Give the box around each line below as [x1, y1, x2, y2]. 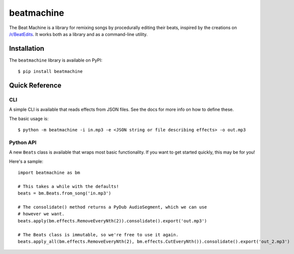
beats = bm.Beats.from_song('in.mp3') [18, 190, 112, 196]
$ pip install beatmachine [18, 69, 83, 74]
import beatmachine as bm [18, 170, 81, 176]
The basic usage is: [9, 116, 49, 122]
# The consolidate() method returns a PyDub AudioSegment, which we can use [18, 204, 207, 210]
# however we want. [18, 211, 65, 217]
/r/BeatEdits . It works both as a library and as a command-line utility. [9, 31, 148, 37]
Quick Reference [9, 81, 61, 90]
